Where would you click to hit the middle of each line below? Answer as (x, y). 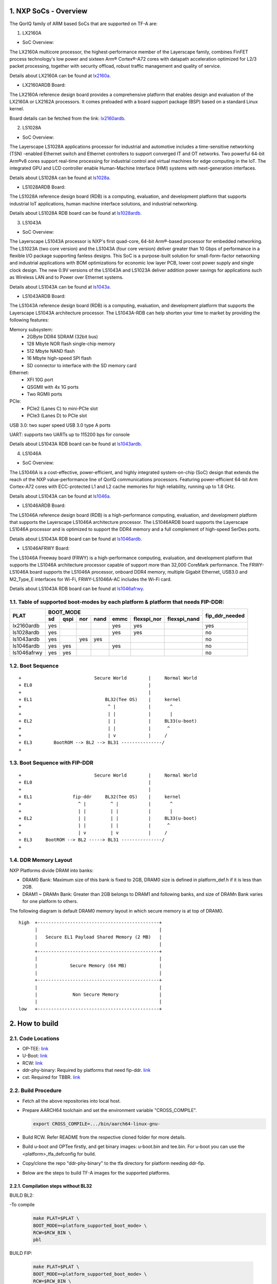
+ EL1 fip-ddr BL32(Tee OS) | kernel (100, 797)
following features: (29, 320)
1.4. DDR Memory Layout (41, 860)
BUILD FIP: (21, 1253)
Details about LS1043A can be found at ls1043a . (60, 287)
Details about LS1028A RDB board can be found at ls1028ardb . (76, 213)
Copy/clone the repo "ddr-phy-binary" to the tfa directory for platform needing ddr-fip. (114, 1163)
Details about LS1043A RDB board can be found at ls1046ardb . (76, 539)
